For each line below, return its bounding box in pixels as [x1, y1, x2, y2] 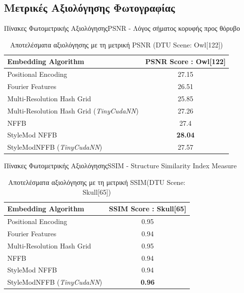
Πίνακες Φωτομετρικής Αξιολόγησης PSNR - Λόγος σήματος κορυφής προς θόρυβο [4, 23, 240, 33]
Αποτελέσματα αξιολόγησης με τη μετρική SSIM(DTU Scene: [8, 177, 185, 187]
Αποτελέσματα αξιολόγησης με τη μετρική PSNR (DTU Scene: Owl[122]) [10, 39, 223, 49]
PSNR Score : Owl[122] [145, 56, 226, 67]
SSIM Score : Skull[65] [109, 203, 186, 214]
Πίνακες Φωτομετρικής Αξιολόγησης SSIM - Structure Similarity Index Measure [4, 160, 237, 171]
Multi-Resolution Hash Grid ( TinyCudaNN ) [7, 105, 139, 115]
